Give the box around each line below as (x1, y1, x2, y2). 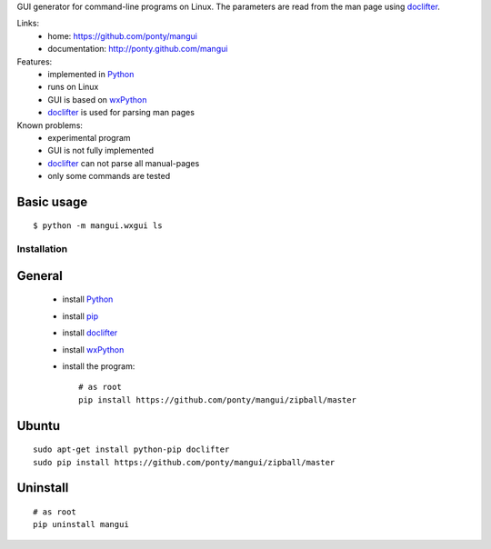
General (16, 268, 64, 284)
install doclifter (62, 327, 118, 338)
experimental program (47, 132, 131, 143)
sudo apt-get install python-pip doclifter (33, 444, 230, 454)
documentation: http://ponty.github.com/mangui (47, 44, 228, 55)
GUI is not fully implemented (47, 145, 155, 156)
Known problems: (16, 119, 84, 131)
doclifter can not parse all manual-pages (47, 157, 200, 168)
